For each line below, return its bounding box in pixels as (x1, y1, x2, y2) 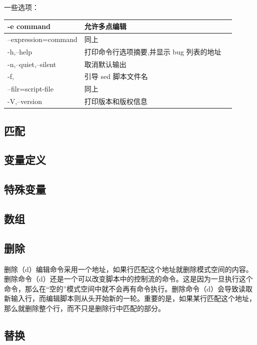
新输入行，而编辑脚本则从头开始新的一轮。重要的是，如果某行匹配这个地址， (4, 293, 256, 303)
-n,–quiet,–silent (7, 58, 56, 69)
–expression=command (7, 33, 77, 44)
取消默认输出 (84, 58, 126, 69)
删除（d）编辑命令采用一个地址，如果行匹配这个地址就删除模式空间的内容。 (4, 263, 253, 274)
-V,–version (7, 96, 42, 106)
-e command (7, 21, 50, 31)
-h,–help (7, 46, 32, 56)
